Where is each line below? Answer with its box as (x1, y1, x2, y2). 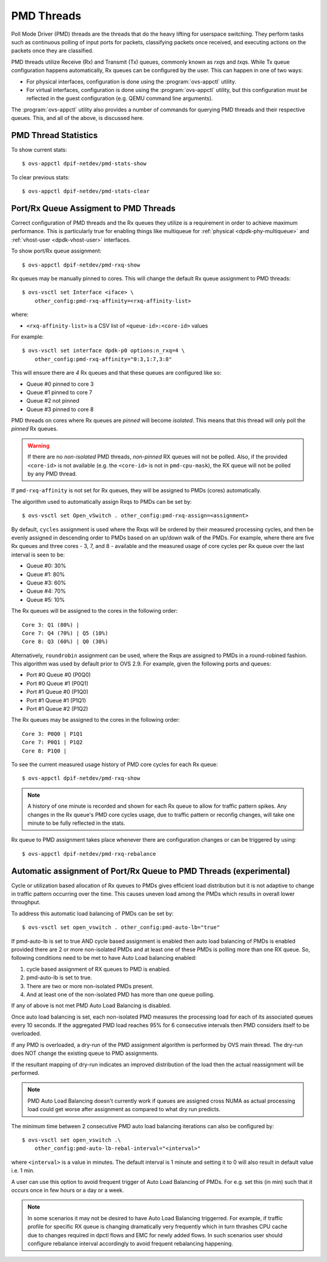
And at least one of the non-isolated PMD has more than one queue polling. (26, 991, 215, 998)
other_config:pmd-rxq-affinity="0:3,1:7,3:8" (34, 355, 173, 363)
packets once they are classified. (11, 47, 94, 55)
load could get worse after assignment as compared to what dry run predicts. (27, 1106, 221, 1113)
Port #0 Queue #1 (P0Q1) (26, 679, 89, 687)
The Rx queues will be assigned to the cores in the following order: (11, 607, 178, 615)
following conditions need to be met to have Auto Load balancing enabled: (11, 954, 197, 962)
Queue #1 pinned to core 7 (26, 388, 93, 396)
